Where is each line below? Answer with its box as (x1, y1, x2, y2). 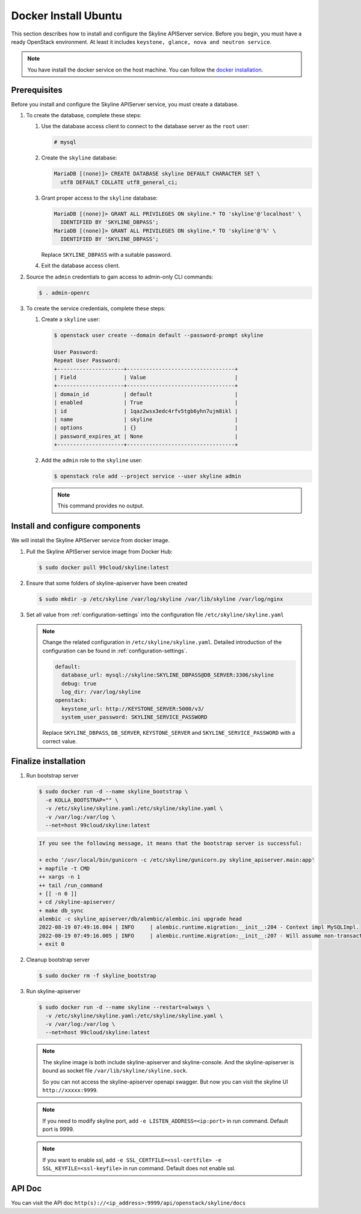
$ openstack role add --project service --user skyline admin (54, 473, 241, 480)
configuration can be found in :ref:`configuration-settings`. (42, 647, 188, 654)
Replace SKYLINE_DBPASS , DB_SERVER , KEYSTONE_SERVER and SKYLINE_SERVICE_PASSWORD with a (42, 729, 295, 737)
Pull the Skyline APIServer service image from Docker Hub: (26, 548, 173, 555)
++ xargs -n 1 (39, 874, 81, 880)
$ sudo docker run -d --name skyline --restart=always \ (39, 1004, 211, 1011)
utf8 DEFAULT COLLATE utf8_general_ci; (60, 179, 178, 186)
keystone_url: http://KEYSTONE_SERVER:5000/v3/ (61, 705, 205, 712)
